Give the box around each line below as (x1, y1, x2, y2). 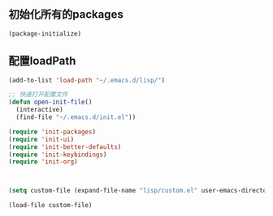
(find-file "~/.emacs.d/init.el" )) (15, 113, 136, 121)
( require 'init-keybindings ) (8, 150, 107, 159)
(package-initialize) (8, 29, 82, 38)
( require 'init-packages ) (8, 128, 96, 136)
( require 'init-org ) (8, 158, 79, 166)
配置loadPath (8, 54, 76, 68)
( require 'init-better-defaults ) (8, 142, 122, 151)
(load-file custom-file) (8, 201, 93, 210)
